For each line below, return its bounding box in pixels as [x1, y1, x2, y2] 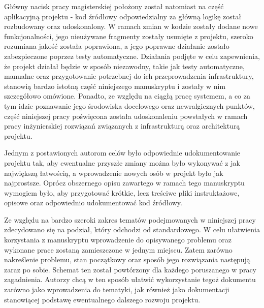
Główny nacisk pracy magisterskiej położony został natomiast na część [4, 1, 224, 11]
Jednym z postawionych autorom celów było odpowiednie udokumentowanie [4, 147, 241, 158]
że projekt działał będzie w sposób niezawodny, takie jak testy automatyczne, [4, 60, 245, 71]
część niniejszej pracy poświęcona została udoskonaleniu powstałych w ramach [4, 110, 248, 121]
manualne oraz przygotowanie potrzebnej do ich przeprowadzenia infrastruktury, [4, 71, 254, 81]
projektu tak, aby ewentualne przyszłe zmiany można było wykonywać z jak [4, 157, 240, 168]
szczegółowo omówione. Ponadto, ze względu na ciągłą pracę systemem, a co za [4, 90, 250, 101]
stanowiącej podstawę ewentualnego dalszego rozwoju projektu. [4, 294, 201, 304]
